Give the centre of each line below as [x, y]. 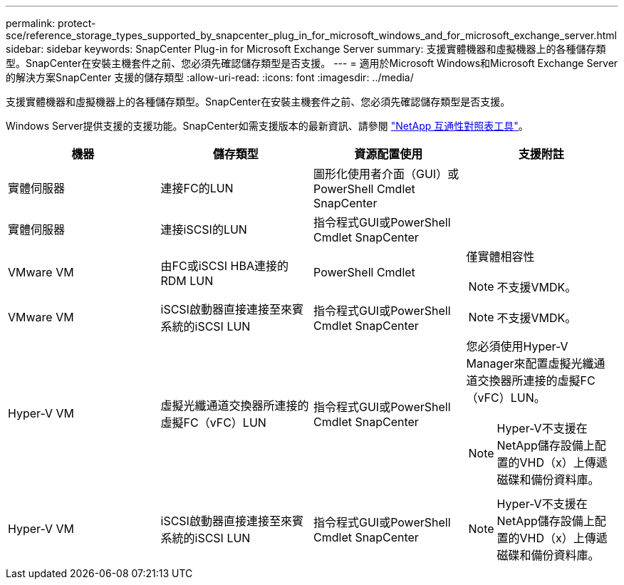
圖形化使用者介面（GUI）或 [386, 174]
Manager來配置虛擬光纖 [530, 363]
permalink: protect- [51, 23]
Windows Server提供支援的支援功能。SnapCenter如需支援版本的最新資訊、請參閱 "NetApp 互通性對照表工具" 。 [267, 126]
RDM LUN [187, 281]
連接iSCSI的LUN [204, 229]
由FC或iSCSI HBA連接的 [224, 266]
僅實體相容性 [500, 257]
